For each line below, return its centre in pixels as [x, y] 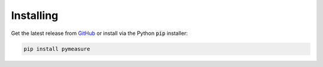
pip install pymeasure [57, 49]
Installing [35, 15]
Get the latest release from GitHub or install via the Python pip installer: [99, 33]
